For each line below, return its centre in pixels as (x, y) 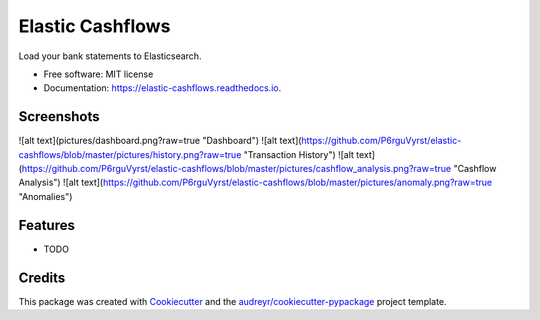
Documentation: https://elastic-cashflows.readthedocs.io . (162, 88)
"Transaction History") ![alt (299, 154)
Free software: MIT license (98, 74)
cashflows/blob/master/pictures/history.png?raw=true (130, 154)
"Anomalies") (45, 196)
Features (46, 225)
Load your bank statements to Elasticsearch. (110, 56)
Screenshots (59, 116)
